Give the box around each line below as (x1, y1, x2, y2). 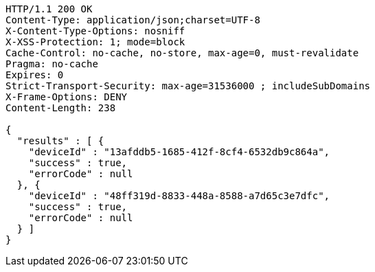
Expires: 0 (5, 69, 64, 80)
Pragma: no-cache (5, 58, 98, 69)
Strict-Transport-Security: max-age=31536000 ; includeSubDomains (5, 80, 371, 91)
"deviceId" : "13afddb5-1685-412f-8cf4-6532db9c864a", (28, 146, 330, 157)
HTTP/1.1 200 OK (5, 3, 93, 14)
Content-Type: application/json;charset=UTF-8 (5, 14, 260, 25)
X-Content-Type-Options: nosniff (5, 25, 185, 36)
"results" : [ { (16, 135, 104, 146)
